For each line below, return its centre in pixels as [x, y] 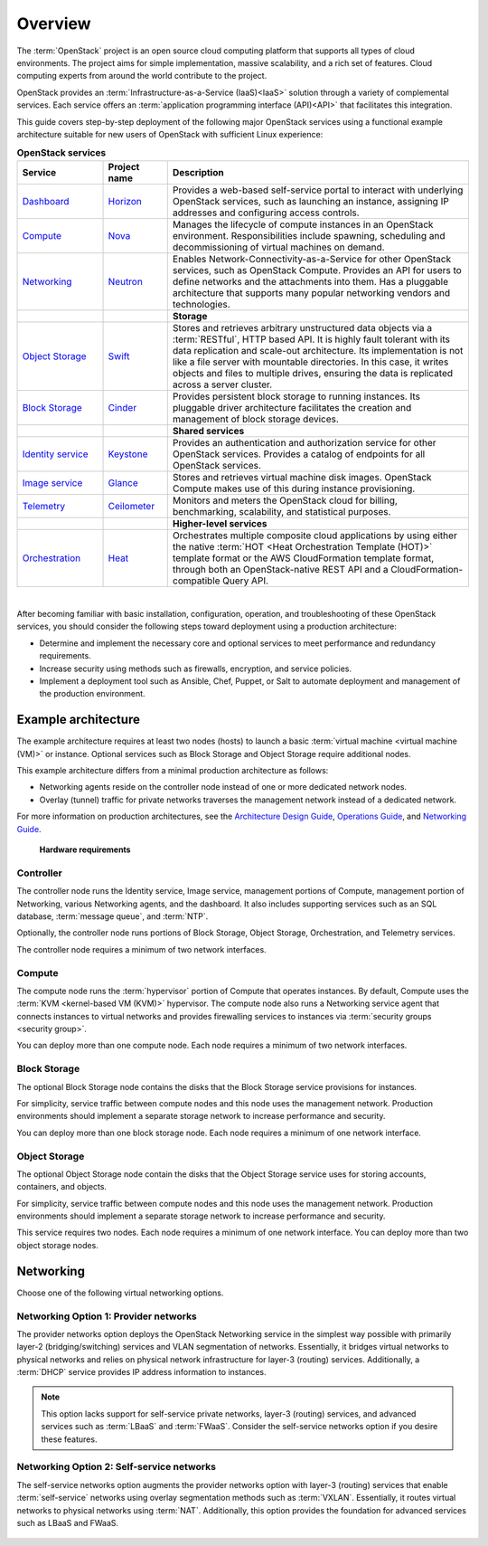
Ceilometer [131, 506]
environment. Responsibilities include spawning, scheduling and [309, 235]
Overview [54, 24]
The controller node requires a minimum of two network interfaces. [141, 949]
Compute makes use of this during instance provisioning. [294, 488]
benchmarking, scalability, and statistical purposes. [282, 511]
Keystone [128, 454]
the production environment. [92, 694]
